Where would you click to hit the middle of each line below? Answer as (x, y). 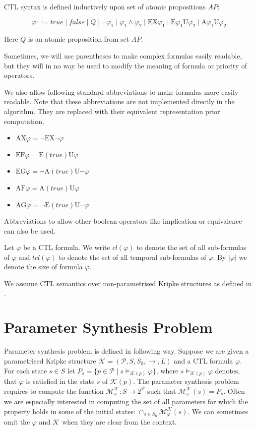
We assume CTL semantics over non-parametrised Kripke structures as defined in (128, 283)
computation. (24, 121)
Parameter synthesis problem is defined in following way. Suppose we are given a (127, 351)
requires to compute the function (54, 391)
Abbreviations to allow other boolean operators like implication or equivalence (123, 221)
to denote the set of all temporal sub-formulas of (132, 257)
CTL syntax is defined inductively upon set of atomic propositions (105, 6)
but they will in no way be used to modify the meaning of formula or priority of (126, 65)
